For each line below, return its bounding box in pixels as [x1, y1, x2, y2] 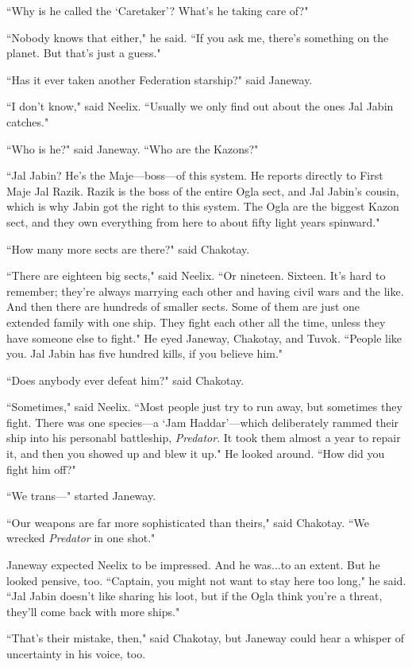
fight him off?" [6, 460, 76, 477]
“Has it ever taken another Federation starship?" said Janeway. [6, 71, 313, 87]
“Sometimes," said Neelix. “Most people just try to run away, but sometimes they [6, 398, 402, 415]
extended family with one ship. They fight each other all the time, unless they [6, 313, 386, 330]
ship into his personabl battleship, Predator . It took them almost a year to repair [6, 429, 401, 446]
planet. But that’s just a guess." [6, 45, 161, 61]
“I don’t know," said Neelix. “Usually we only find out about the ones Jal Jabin [6, 98, 394, 114]
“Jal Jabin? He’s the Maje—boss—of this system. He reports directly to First [6, 167, 383, 184]
